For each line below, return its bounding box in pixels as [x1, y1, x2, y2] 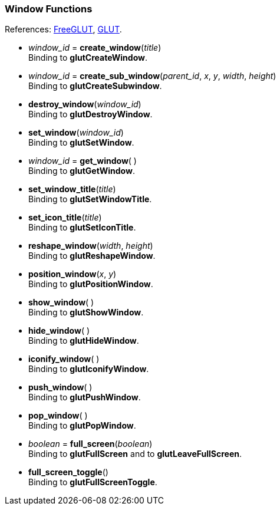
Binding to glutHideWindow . [28, 335, 139, 346]
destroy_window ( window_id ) [28, 99, 141, 110]
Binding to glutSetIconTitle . [28, 222, 136, 233]
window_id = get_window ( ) [28, 156, 137, 166]
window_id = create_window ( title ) [28, 42, 162, 53]
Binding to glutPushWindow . [28, 392, 141, 403]
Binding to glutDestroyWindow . [28, 109, 153, 120]
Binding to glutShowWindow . [28, 307, 144, 318]
